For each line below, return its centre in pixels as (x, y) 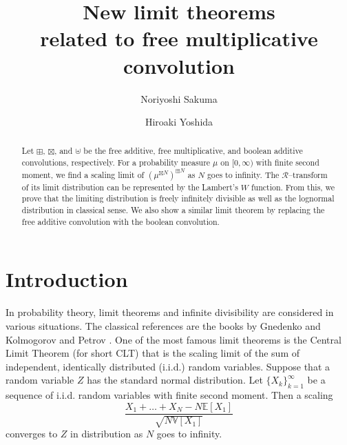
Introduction (67, 279)
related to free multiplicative (179, 38)
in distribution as (107, 434)
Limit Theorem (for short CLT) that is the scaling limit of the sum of (153, 353)
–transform (308, 174)
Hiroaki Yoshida (179, 122)
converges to (32, 434)
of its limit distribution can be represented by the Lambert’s (130, 187)
